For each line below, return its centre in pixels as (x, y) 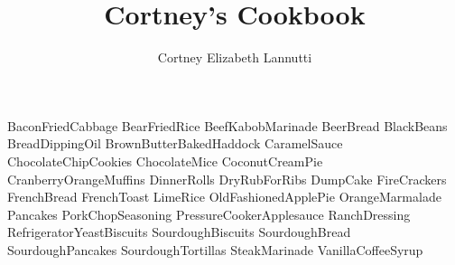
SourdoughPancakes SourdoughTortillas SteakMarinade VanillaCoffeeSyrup (215, 249)
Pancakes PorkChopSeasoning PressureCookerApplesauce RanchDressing (209, 214)
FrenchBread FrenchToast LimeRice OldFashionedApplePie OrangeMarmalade (224, 197)
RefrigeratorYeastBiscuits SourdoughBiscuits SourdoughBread (179, 232)
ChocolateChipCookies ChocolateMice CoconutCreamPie (165, 161)
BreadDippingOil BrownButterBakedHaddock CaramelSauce (175, 143)
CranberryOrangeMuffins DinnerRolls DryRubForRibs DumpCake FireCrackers (227, 179)
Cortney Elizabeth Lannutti (235, 57)
